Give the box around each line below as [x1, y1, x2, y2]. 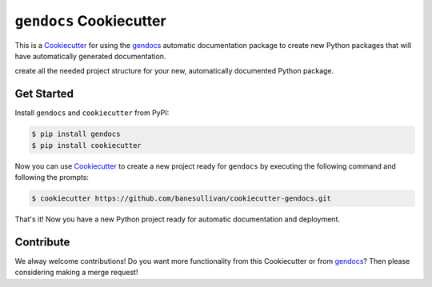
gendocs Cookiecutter [14, 12, 167, 30]
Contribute [14, 235, 70, 249]
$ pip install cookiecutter [31, 141, 142, 149]
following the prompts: [14, 172, 90, 181]
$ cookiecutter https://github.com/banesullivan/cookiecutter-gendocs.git [31, 193, 332, 203]
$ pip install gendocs [31, 130, 121, 139]
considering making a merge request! [14, 268, 138, 277]
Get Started [14, 87, 74, 101]
